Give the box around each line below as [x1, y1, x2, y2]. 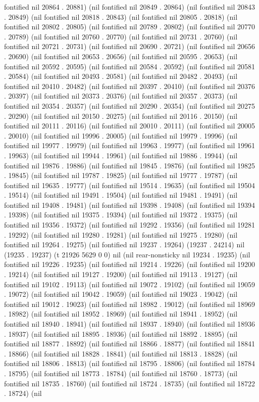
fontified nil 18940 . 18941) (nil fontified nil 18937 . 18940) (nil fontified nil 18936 [4, 319, 255, 329]
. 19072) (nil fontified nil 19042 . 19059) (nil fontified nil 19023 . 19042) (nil [4, 289, 238, 299]
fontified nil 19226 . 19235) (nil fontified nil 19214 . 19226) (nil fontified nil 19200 [4, 259, 255, 270]
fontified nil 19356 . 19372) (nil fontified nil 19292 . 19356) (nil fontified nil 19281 [4, 219, 255, 230]
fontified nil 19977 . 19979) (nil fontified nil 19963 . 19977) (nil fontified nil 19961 [4, 140, 255, 151]
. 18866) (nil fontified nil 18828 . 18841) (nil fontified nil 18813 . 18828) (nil [4, 348, 238, 359]
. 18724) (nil [4, 388, 42, 398]
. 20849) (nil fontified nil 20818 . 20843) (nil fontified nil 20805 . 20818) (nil [4, 11, 238, 22]
